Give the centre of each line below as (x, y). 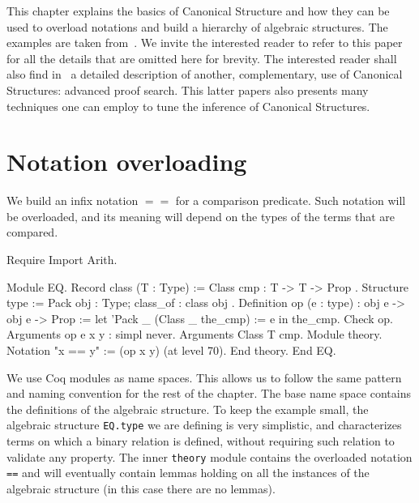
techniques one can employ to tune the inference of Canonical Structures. (188, 106)
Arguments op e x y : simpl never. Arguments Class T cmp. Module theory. (195, 334)
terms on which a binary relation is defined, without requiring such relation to (201, 441)
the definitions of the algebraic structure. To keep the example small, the (188, 409)
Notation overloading (127, 162)
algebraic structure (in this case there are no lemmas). (141, 488)
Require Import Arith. (62, 260)
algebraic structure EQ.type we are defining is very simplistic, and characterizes (204, 425)
